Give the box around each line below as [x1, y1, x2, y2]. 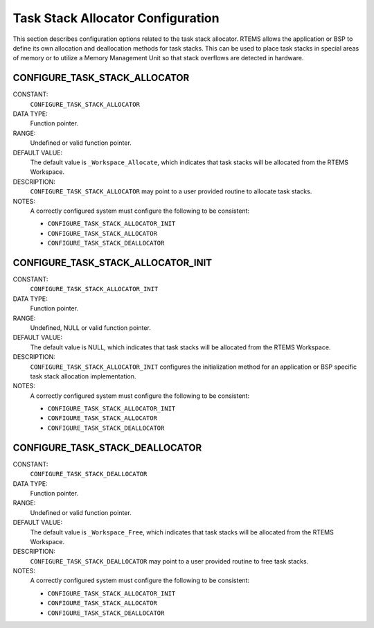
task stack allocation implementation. [30, 372, 136, 381]
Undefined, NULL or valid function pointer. [30, 323, 152, 332]
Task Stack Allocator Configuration [12, 10, 220, 26]
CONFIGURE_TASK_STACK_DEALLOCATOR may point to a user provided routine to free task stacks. [30, 557, 309, 565]
